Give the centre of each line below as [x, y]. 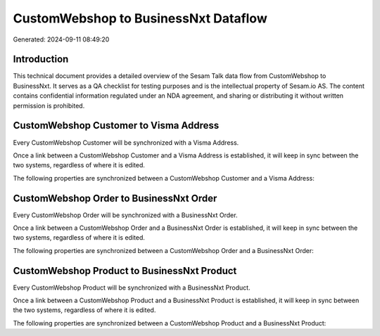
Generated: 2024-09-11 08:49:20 [61, 39]
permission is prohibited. [49, 105]
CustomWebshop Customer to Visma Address [116, 125]
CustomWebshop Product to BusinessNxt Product [125, 271]
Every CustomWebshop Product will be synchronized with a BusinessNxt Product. [132, 287]
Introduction [41, 59]
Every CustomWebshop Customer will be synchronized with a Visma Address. [126, 142]
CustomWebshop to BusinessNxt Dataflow [140, 18]
